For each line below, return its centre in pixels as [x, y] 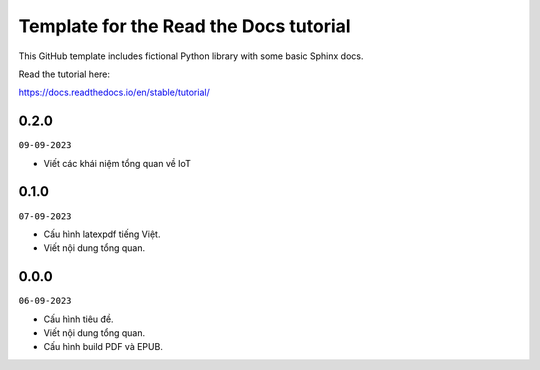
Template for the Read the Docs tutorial [184, 26]
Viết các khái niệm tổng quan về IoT [117, 163]
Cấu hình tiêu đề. [78, 319]
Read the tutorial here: [64, 74]
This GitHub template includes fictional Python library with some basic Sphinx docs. [191, 56]
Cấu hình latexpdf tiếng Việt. [102, 234]
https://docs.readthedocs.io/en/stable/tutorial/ [114, 92]
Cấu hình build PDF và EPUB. [103, 347]
